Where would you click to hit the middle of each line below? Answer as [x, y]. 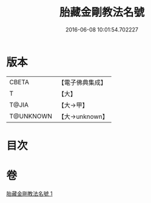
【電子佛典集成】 [82, 82]
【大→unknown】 [83, 116]
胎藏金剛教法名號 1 [29, 193]
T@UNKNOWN [31, 116]
